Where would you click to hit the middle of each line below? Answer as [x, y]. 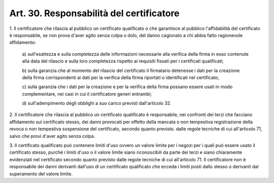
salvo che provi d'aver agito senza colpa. [52, 136]
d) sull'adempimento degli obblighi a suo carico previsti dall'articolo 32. [97, 103]
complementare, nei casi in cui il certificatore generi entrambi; [87, 94]
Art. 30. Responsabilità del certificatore [94, 13]
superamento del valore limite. [41, 174]
